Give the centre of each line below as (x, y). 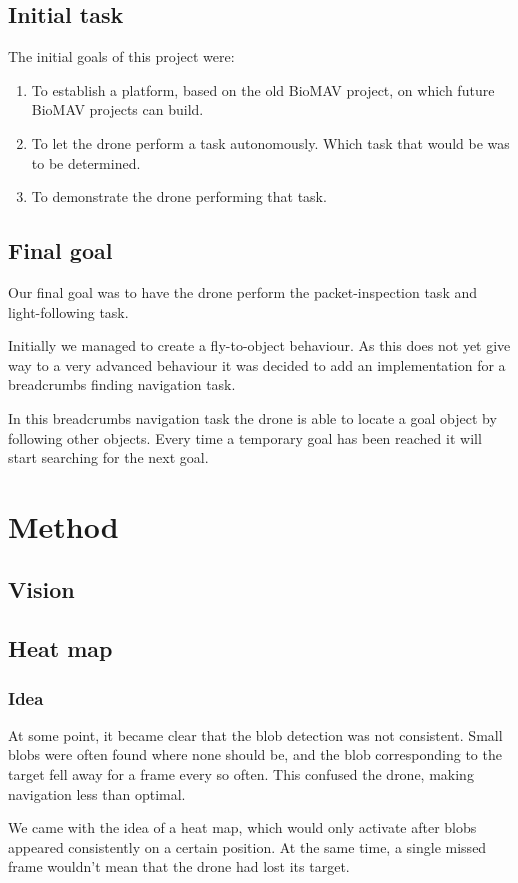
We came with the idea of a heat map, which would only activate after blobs (242, 827)
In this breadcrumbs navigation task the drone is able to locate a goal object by (252, 417)
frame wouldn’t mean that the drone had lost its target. (179, 866)
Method (63, 525)
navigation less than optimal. (97, 793)
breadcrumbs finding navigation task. (122, 384)
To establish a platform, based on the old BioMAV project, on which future (263, 89)
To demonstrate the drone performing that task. (179, 196)
